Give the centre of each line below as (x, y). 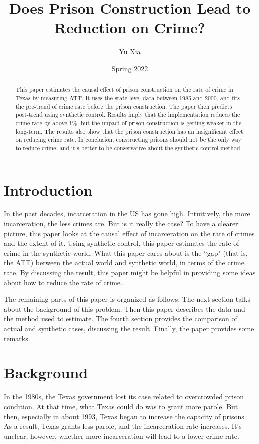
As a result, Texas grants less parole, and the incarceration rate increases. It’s (123, 426)
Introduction (48, 190)
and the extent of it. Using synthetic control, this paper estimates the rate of (122, 243)
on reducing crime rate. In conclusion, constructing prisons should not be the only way (128, 140)
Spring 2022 (130, 68)
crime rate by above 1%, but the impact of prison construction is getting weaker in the (129, 123)
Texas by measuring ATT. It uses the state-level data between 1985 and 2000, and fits (128, 98)
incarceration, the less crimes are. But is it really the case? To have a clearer (121, 223)
